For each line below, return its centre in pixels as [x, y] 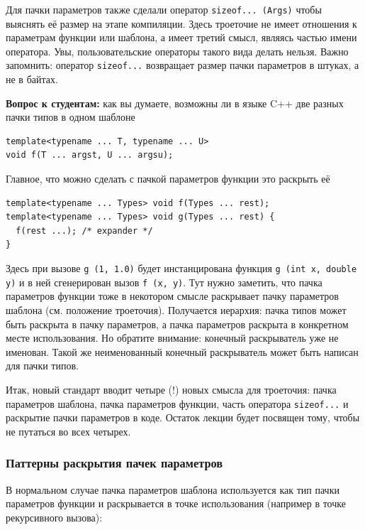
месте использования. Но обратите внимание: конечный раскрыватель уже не [172, 338]
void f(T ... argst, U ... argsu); [90, 155]
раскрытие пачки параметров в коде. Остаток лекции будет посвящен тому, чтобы [183, 417]
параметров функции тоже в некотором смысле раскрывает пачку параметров [172, 296]
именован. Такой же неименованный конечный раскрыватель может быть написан [182, 351]
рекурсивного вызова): [54, 517]
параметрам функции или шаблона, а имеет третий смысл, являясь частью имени [181, 37]
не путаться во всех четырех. [68, 431]
